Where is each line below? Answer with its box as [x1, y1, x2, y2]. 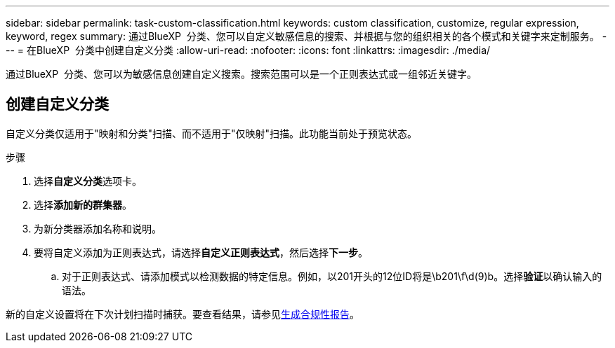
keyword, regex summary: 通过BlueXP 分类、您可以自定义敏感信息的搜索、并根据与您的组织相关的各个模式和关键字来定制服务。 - [6, 30, 607, 42]
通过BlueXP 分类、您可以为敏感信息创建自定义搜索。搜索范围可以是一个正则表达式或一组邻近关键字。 [6, 68, 477, 80]
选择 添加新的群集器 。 [34, 198, 132, 211]
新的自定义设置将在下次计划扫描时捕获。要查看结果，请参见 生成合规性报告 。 [6, 307, 359, 320]
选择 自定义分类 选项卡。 [34, 174, 142, 187]
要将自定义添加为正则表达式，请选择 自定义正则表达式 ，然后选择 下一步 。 [34, 246, 368, 258]
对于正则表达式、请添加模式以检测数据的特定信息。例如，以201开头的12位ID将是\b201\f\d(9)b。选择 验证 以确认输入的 [62, 270, 602, 282]
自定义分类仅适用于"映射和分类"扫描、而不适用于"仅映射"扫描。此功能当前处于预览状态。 [6, 127, 418, 139]
